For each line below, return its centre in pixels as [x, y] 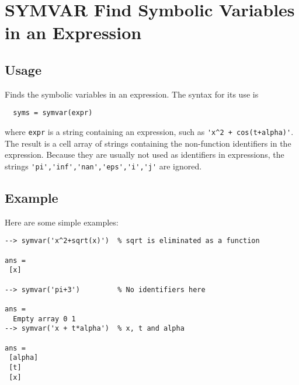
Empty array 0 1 [44, 319]
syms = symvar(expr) [53, 113]
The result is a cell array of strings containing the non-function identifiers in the [148, 143]
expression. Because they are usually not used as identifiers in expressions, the [145, 155]
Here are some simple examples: [62, 222]
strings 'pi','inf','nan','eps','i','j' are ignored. [103, 166]
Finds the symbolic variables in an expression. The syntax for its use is [132, 94]
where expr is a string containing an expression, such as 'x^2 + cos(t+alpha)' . [149, 132]
